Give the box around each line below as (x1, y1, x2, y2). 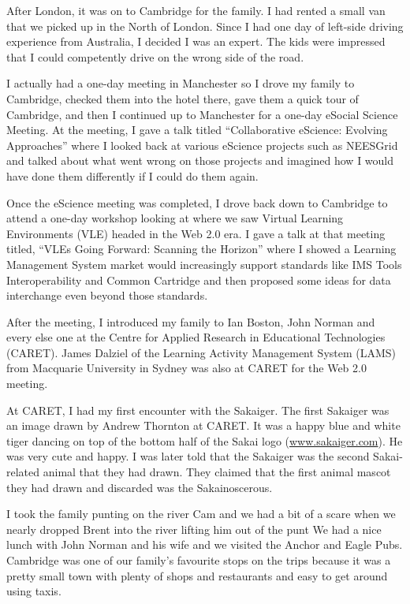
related (6, 464, 40, 480)
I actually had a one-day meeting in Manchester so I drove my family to (6, 75, 355, 91)
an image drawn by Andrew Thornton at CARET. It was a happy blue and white (6, 417, 401, 434)
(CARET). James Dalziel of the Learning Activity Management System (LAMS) (6, 344, 397, 360)
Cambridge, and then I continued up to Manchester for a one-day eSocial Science (6, 106, 398, 122)
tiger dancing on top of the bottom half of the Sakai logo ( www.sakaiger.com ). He (6, 432, 403, 449)
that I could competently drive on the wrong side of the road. (6, 48, 304, 65)
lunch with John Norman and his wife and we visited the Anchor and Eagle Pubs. (6, 536, 403, 553)
